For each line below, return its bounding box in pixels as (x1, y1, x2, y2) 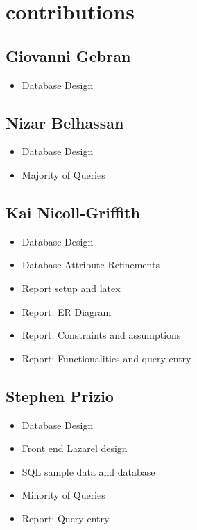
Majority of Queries (22, 167, 105, 182)
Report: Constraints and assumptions (22, 328, 181, 342)
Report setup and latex (22, 280, 121, 295)
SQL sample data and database (22, 464, 155, 479)
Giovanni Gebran (6, 45, 131, 66)
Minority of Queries (22, 488, 105, 502)
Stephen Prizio (6, 385, 114, 406)
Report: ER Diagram (22, 304, 112, 319)
